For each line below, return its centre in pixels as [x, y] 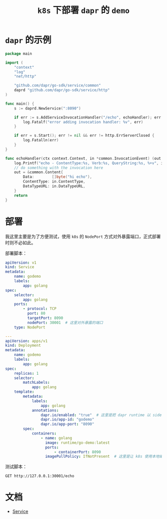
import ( [14, 63]
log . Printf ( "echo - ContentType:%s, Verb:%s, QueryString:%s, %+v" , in [90, 163]
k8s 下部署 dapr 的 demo [83, 10]
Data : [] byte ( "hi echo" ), [58, 177]
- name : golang [56, 438]
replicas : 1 [26, 373]
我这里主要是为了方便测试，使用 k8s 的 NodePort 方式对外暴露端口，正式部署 [83, 236]
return [21, 195]
